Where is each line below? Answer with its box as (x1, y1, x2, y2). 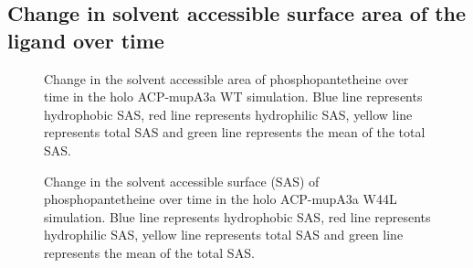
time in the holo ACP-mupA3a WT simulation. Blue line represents (44, 87, 423, 106)
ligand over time (7, 26, 164, 54)
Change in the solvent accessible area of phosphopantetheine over (44, 69, 409, 88)
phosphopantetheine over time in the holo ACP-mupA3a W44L (44, 189, 397, 209)
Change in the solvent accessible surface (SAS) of (44, 171, 320, 190)
